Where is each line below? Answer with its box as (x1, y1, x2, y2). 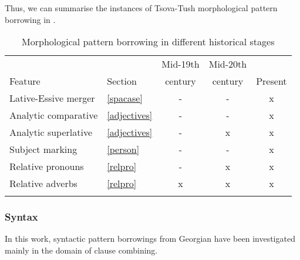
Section (107, 74, 137, 88)
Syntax (5, 209, 38, 224)
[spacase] (107, 91, 143, 105)
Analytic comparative (9, 108, 98, 122)
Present (256, 74, 287, 88)
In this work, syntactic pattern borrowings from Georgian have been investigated (5, 232, 295, 245)
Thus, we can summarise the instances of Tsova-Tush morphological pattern (5, 2, 278, 14)
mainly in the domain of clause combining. (5, 244, 158, 256)
